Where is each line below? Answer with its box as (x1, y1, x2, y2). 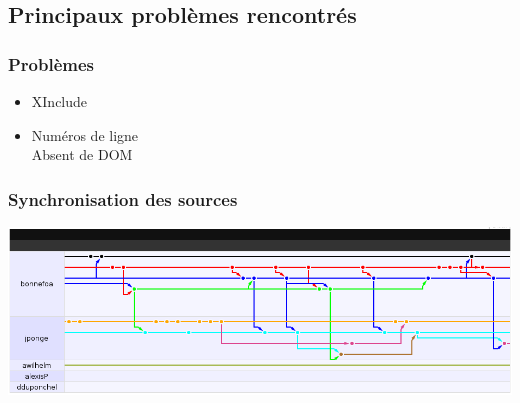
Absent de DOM (31, 144, 133, 165)
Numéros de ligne (31, 124, 139, 145)
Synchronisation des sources (8, 186, 238, 211)
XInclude (31, 91, 88, 111)
